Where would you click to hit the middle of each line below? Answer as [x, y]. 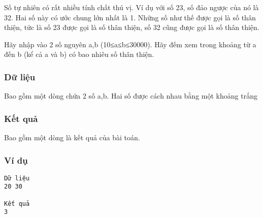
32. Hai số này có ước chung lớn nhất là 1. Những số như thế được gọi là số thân [130, 17]
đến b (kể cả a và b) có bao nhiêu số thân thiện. [79, 54]
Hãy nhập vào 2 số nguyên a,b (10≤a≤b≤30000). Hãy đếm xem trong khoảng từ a [130, 44]
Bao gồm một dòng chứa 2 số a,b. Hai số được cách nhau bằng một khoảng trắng [131, 96]
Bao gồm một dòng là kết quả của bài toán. [72, 137]
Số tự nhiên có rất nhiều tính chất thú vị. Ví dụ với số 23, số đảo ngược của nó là [131, 7]
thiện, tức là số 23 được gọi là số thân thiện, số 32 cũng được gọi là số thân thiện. [132, 27]
